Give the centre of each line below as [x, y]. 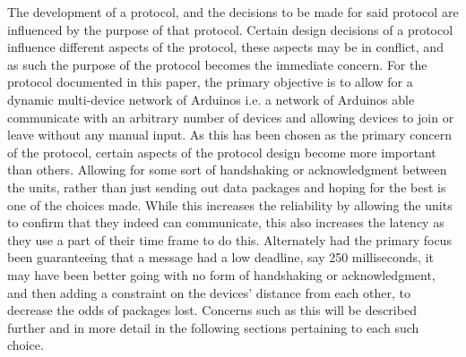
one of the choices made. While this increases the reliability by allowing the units [230, 204]
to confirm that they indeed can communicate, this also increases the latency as [226, 222]
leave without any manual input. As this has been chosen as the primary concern [229, 135]
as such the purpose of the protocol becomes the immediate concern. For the [217, 64]
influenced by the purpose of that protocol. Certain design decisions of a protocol [230, 29]
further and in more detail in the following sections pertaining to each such [213, 327]
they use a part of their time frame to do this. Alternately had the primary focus [229, 239]
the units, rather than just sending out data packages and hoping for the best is [227, 187]
